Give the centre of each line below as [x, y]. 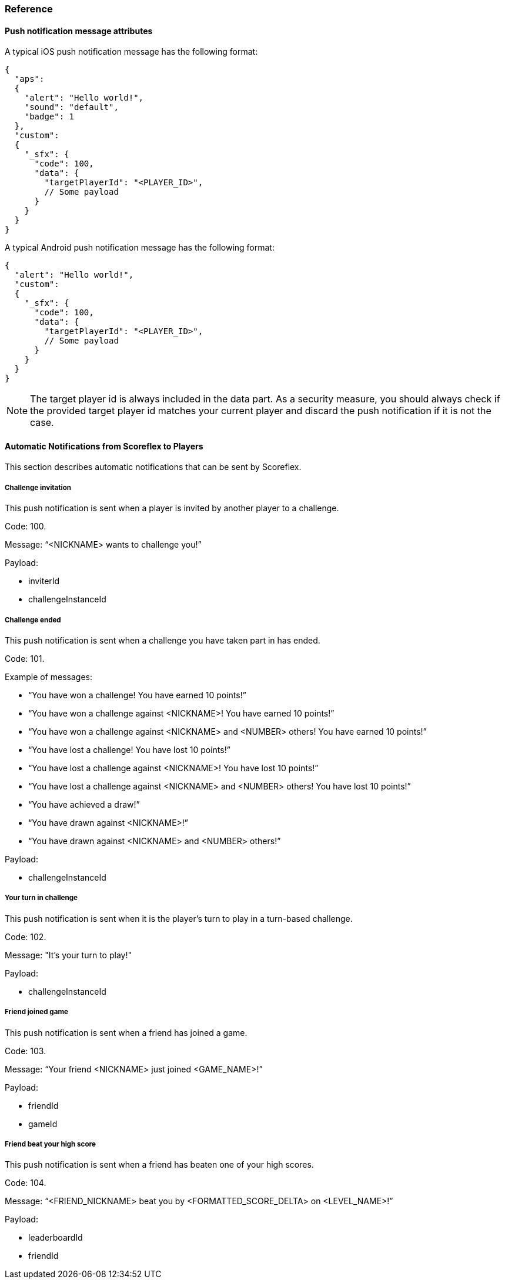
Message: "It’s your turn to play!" [68, 955]
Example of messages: [49, 677]
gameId [43, 1124]
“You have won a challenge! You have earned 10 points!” [137, 695]
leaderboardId [56, 1238]
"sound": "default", [71, 107]
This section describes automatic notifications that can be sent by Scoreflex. [153, 467]
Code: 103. [26, 1051]
